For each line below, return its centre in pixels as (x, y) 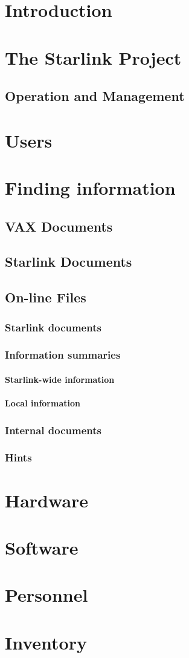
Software (42, 547)
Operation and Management (95, 96)
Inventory (46, 642)
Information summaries (63, 355)
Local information (43, 403)
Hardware (47, 500)
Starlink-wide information (60, 379)
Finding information (90, 188)
